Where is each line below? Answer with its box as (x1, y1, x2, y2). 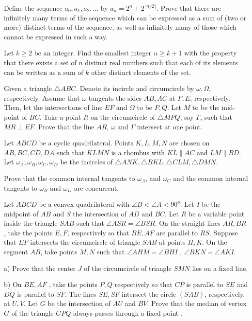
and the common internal (173, 173, 248, 183)
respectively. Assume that (4, 92, 80, 103)
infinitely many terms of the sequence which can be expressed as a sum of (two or (4, 12, 247, 22)
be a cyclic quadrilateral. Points (39, 138, 133, 148)
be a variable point (188, 208, 245, 218)
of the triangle (11, 308, 54, 318)
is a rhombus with (111, 147, 165, 157)
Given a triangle (4, 83, 52, 93)
